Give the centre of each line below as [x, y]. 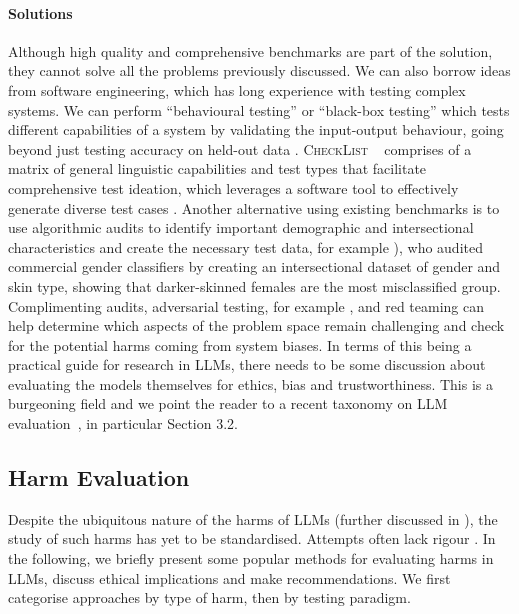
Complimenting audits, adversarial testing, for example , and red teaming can [246, 305]
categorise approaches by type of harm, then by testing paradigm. [209, 597]
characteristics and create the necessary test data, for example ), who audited [245, 246]
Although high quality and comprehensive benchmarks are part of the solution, [250, 50]
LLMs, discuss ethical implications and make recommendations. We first [229, 577]
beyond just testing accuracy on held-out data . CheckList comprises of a [240, 148]
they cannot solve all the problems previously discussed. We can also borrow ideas [259, 70]
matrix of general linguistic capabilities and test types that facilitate [217, 168]
